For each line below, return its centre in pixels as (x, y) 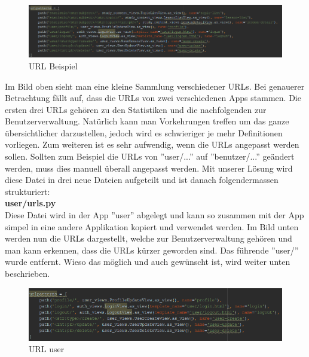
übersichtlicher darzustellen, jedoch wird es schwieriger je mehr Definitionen (144, 132)
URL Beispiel (53, 65)
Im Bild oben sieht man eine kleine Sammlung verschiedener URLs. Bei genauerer (155, 86)
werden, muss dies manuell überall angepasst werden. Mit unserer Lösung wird (149, 168)
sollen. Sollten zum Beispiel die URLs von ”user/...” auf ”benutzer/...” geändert (150, 156)
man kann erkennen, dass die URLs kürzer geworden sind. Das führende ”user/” (152, 250)
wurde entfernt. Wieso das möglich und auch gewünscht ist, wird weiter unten (148, 262)
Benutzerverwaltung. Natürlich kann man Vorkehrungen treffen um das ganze (147, 121)
